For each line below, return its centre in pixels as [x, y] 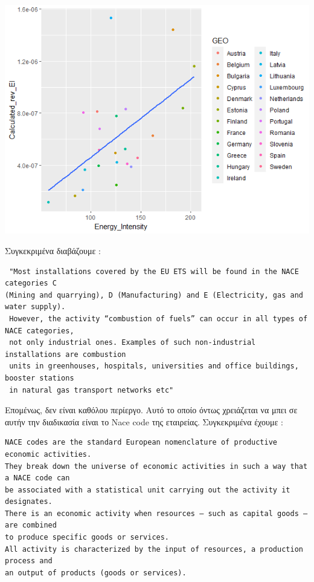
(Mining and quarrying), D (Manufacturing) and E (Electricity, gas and [154, 295]
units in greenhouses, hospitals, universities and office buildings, [154, 366]
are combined [31, 525]
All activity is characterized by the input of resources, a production [154, 549]
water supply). [35, 307]
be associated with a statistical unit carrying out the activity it [148, 490]
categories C [31, 283]
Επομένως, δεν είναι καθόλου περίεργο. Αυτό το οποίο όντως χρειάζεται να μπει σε [151, 410]
